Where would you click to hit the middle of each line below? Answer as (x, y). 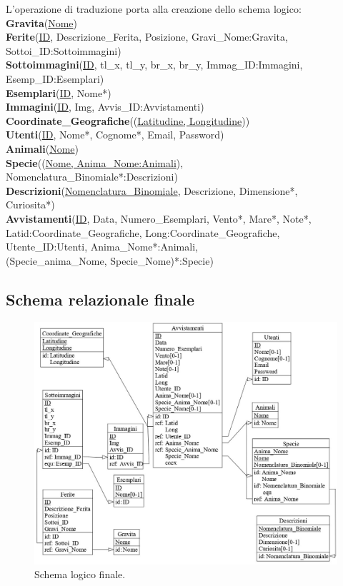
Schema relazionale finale (100, 299)
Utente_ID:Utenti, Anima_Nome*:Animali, (102, 247)
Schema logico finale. (80, 574)
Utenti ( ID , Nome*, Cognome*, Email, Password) (115, 135)
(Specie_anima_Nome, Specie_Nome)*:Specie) (110, 260)
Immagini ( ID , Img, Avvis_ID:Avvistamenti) (105, 107)
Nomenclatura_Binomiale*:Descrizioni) (92, 177)
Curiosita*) (30, 204)
